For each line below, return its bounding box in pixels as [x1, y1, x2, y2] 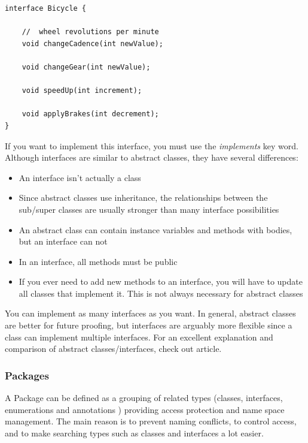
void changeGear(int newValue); [22, 62, 151, 71]
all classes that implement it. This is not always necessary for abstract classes [19, 287, 303, 299]
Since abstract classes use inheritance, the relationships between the [19, 191, 268, 204]
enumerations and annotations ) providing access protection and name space [5, 403, 285, 415]
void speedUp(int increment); [22, 86, 142, 95]
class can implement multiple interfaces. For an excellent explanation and [5, 330, 273, 343]
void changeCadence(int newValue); [22, 39, 163, 48]
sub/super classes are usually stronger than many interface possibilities [19, 203, 279, 215]
